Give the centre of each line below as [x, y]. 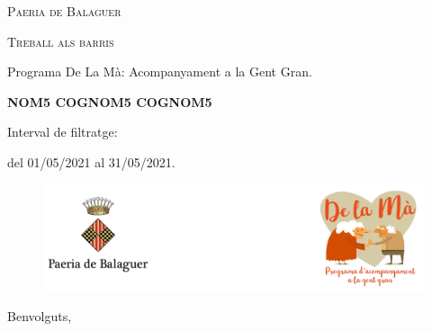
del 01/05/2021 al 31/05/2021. [91, 161]
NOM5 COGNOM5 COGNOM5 [110, 101]
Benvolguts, [40, 316]
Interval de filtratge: [63, 132]
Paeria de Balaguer [64, 11]
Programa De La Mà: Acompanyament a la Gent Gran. [160, 72]
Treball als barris [61, 41]
